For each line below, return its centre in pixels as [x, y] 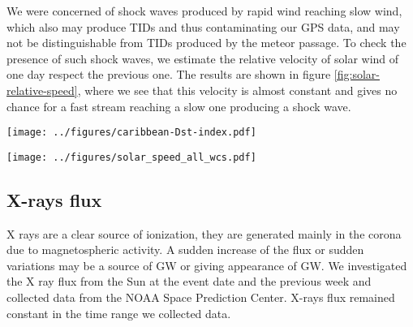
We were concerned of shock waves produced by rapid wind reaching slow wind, [204, 11]
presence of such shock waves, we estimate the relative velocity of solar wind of [203, 58]
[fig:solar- [357, 74]
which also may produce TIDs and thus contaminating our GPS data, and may [203, 26]
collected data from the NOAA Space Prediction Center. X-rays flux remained [201, 297]
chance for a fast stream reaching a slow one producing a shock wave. [179, 106]
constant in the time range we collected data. [119, 313]
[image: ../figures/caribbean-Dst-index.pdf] [131, 133]
